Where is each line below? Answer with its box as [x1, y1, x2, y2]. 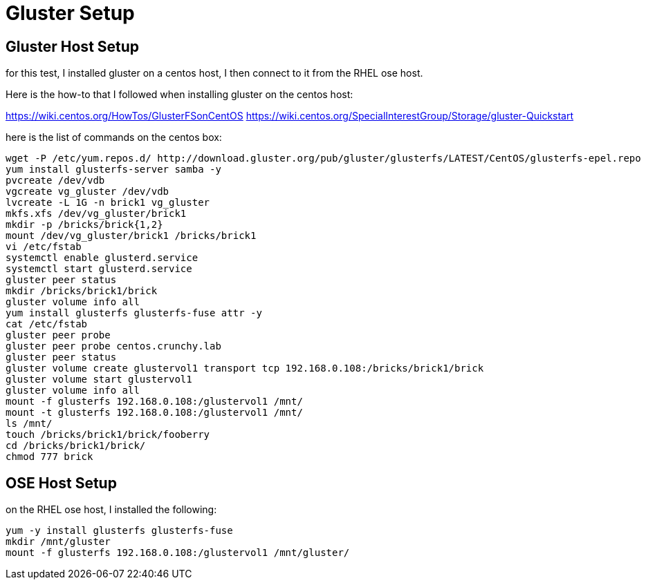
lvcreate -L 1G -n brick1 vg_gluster [6, 197, 210, 209]
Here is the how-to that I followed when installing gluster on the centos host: [6, 88, 353, 101]
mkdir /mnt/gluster [6, 536, 111, 548]
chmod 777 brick [6, 451, 93, 463]
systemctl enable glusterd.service [6, 252, 199, 264]
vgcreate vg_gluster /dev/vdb [6, 186, 169, 198]
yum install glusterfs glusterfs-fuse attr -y [6, 307, 262, 319]
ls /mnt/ [6, 418, 53, 430]
